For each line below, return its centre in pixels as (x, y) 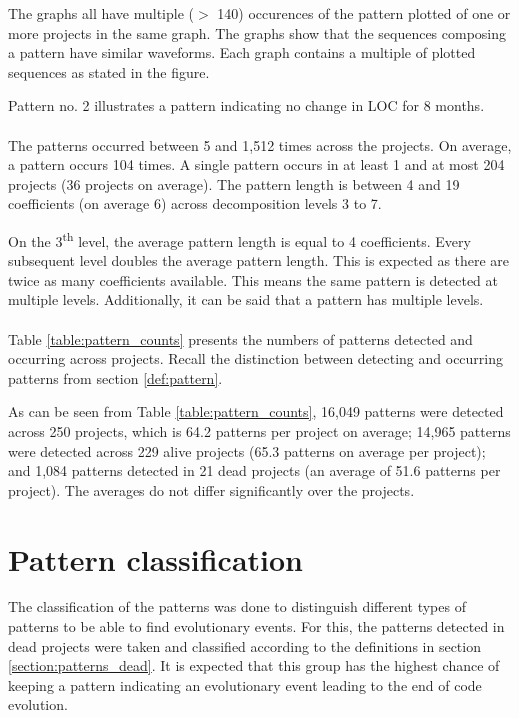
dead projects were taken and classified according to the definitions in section (244, 645)
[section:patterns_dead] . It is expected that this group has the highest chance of (254, 665)
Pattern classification (155, 558)
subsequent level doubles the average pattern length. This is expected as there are (259, 260)
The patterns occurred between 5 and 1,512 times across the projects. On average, (260, 144)
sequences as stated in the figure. (109, 71)
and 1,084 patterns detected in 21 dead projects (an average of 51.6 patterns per (254, 470)
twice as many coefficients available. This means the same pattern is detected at (253, 279)
